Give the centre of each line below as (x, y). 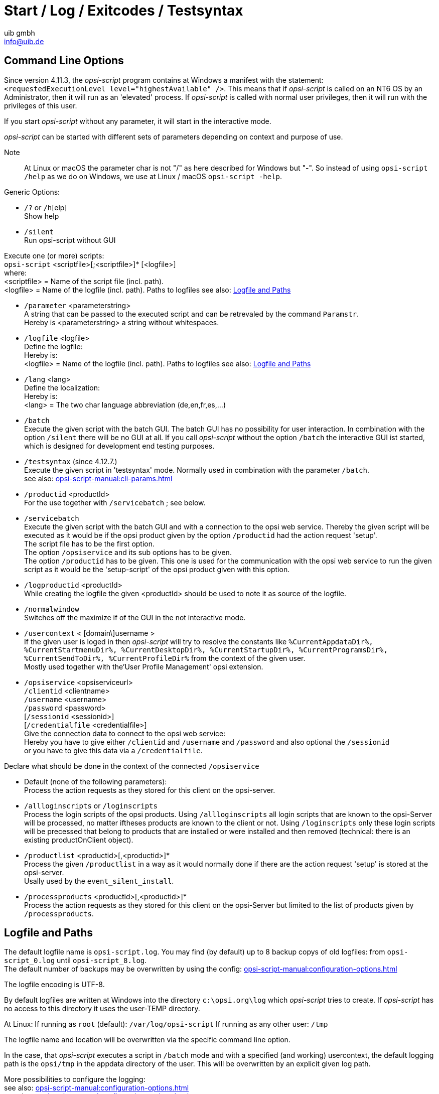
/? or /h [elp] (46, 207)
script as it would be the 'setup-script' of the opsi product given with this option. (157, 569)
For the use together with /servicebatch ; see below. (115, 502)
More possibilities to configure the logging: (75, 1079)
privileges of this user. (41, 105)
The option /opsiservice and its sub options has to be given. (128, 552)
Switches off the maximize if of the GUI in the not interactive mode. (135, 617)
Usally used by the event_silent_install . (99, 881)
